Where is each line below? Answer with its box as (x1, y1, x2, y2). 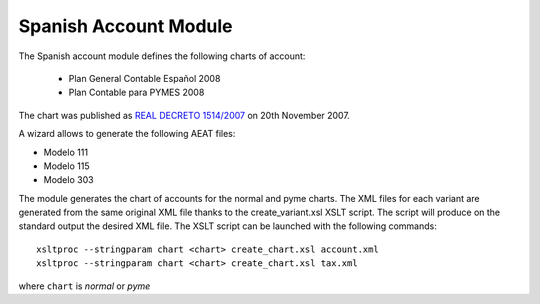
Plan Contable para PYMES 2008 (68, 86, 205, 99)
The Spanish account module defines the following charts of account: (18, 50, 306, 62)
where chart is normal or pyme (18, 280, 151, 292)
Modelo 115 (43, 160, 90, 172)
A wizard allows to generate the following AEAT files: (18, 128, 236, 140)
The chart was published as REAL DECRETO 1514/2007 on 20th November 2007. (18, 109, 350, 121)
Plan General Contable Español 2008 (68, 72, 221, 84)
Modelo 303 (43, 174, 94, 186)
